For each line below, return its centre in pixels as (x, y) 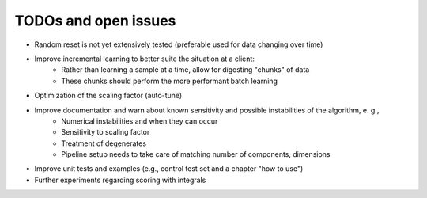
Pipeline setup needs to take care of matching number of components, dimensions (196, 154)
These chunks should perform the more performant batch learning (170, 81)
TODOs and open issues (95, 21)
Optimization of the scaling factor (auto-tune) (108, 96)
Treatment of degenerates (104, 143)
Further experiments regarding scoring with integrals (120, 180)
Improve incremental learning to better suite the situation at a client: (144, 59)
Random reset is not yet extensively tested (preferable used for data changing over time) (179, 44)
